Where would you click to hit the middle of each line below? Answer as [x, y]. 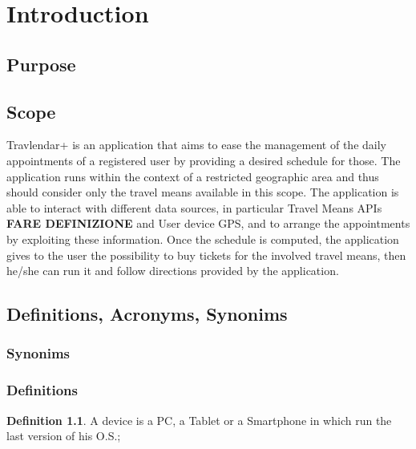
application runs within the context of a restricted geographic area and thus [193, 176]
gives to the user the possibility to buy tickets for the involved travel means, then [206, 255]
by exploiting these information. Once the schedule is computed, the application [203, 239]
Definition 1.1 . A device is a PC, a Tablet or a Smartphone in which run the [199, 420]
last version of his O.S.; [64, 436]
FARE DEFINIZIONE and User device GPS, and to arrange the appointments [208, 223]
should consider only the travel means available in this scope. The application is [203, 192]
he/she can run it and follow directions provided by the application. [173, 271]
